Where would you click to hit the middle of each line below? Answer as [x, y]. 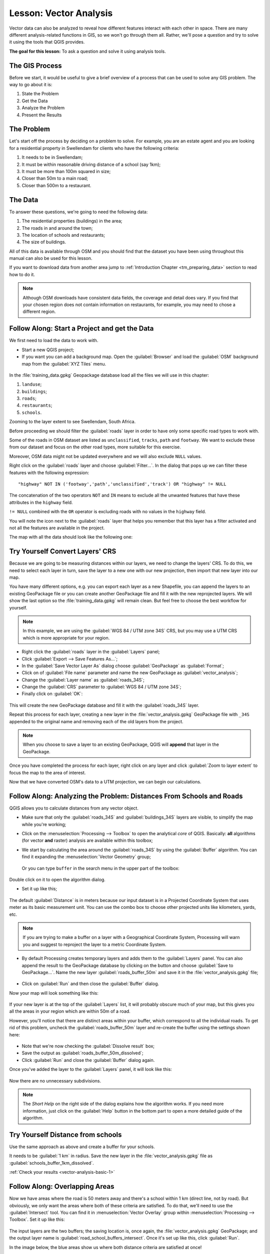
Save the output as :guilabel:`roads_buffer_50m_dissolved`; [82, 1053]
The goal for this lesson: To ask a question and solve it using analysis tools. [87, 51]
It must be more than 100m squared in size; [66, 172]
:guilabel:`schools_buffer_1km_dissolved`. [52, 1163]
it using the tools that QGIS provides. [47, 42]
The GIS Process [35, 65]
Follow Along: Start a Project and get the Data [81, 329]
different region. [39, 311]
